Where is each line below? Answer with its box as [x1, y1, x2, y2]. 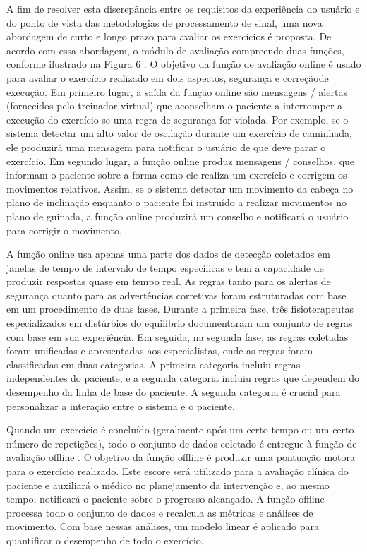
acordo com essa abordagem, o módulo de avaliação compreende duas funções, [6, 42, 344, 57]
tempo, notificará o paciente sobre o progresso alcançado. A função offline [6, 491, 325, 506]
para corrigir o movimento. [6, 222, 122, 237]
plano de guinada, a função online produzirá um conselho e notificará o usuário [6, 208, 349, 223]
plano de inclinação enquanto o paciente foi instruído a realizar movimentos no [6, 195, 347, 210]
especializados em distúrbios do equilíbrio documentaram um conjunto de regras [6, 316, 353, 330]
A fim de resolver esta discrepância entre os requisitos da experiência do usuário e [6, 1, 360, 16]
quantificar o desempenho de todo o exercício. [6, 532, 204, 547]
